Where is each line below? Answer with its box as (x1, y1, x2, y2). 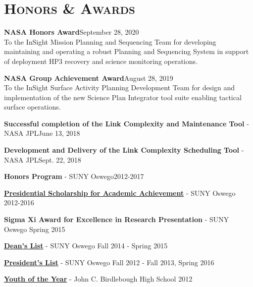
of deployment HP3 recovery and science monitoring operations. (4, 56, 198, 66)
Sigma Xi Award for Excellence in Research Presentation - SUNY (4, 214, 229, 225)
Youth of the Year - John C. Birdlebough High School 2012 (4, 274, 193, 284)
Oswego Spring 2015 (4, 224, 65, 234)
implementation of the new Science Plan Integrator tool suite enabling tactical (4, 92, 242, 102)
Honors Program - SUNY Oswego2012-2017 (4, 171, 144, 181)
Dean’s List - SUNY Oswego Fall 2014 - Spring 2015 (4, 240, 168, 251)
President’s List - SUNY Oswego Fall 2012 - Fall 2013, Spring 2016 (4, 257, 214, 267)
